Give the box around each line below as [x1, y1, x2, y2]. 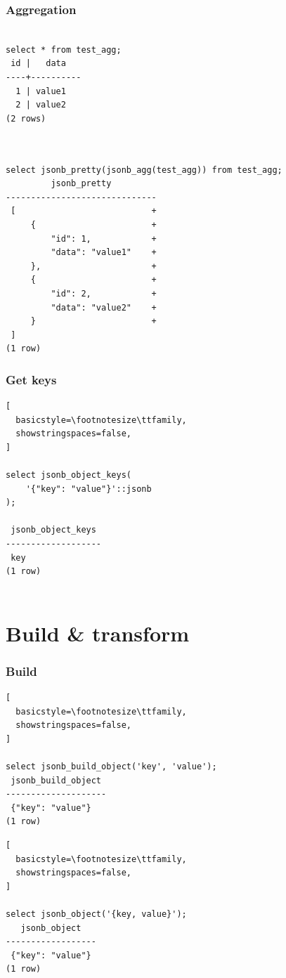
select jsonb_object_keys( [6, 470, 131, 481]
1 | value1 [15, 86, 66, 96]
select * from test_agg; [6, 44, 122, 55]
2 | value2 [15, 100, 66, 110]
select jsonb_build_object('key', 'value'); [6, 761, 217, 771]
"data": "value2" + [51, 302, 157, 313]
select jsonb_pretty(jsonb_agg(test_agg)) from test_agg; [6, 164, 282, 175]
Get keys [6, 370, 57, 388]
